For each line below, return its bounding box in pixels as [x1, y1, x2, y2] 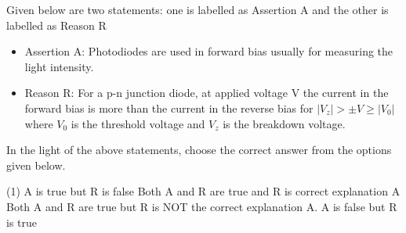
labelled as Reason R [6, 16, 107, 33]
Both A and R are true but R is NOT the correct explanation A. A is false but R [6, 198, 397, 214]
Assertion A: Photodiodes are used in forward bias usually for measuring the [24, 43, 393, 59]
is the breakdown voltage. [223, 115, 346, 131]
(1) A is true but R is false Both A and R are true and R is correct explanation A [6, 183, 401, 199]
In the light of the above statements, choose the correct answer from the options [6, 142, 392, 158]
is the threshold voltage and [71, 115, 205, 131]
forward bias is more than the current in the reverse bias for [24, 99, 314, 116]
